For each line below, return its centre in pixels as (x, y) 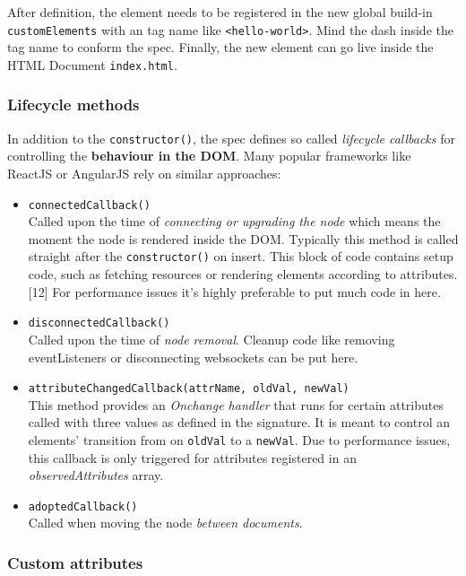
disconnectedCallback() (99, 323)
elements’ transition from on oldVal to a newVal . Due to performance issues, (239, 439)
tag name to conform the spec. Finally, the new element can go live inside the (220, 47)
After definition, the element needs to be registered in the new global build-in (220, 12)
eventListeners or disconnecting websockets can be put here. (193, 357)
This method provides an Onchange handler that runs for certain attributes (236, 404)
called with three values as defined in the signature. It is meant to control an (239, 422)
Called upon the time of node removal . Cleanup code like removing (211, 339)
